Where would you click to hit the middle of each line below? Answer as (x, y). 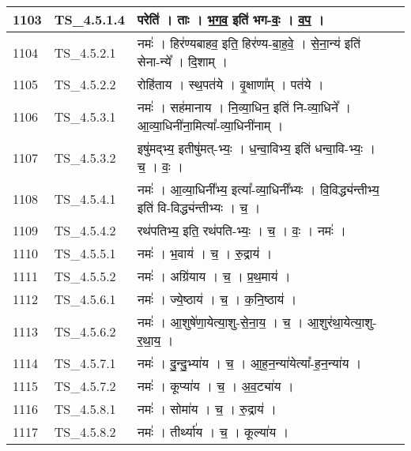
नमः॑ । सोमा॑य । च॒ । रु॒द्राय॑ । (207, 409)
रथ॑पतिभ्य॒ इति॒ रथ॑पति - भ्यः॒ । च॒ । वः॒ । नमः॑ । (241, 230)
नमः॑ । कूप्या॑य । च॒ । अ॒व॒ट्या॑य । (215, 386)
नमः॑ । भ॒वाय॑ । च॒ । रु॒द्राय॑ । (205, 253)
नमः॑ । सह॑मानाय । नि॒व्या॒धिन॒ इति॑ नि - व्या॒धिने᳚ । (244, 107)
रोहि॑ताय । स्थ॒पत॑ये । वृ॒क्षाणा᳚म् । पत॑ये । (230, 84)
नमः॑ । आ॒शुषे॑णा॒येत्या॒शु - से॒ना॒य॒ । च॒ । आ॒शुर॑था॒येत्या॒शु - (257, 322)
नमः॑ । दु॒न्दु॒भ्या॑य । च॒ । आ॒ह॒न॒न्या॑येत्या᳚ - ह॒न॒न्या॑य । (249, 363)
